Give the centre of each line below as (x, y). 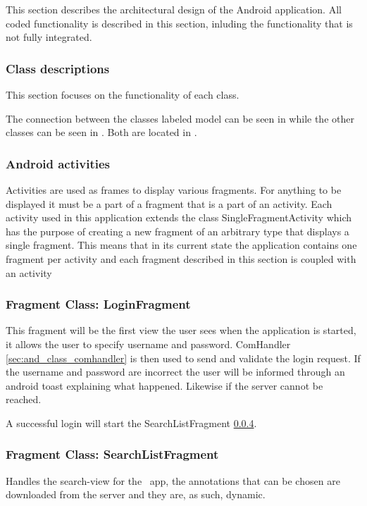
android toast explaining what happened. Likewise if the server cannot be (164, 385)
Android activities (58, 163)
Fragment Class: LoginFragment (98, 304)
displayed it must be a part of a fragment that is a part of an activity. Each (169, 203)
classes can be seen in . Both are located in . (101, 132)
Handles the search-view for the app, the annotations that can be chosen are (173, 480)
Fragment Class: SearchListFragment (112, 454)
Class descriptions (58, 68)
